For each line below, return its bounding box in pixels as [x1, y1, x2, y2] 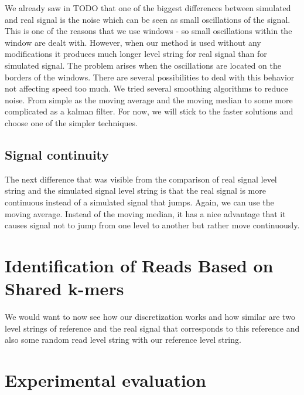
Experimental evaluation [5, 367, 206, 391]
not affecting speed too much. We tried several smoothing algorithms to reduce [5, 82, 288, 94]
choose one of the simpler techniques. [5, 116, 138, 129]
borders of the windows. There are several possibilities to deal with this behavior [5, 70, 295, 83]
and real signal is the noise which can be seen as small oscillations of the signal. [5, 13, 291, 25]
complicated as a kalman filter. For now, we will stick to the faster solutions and [5, 105, 293, 117]
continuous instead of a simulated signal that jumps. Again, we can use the [5, 195, 274, 208]
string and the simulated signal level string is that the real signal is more [5, 184, 266, 197]
